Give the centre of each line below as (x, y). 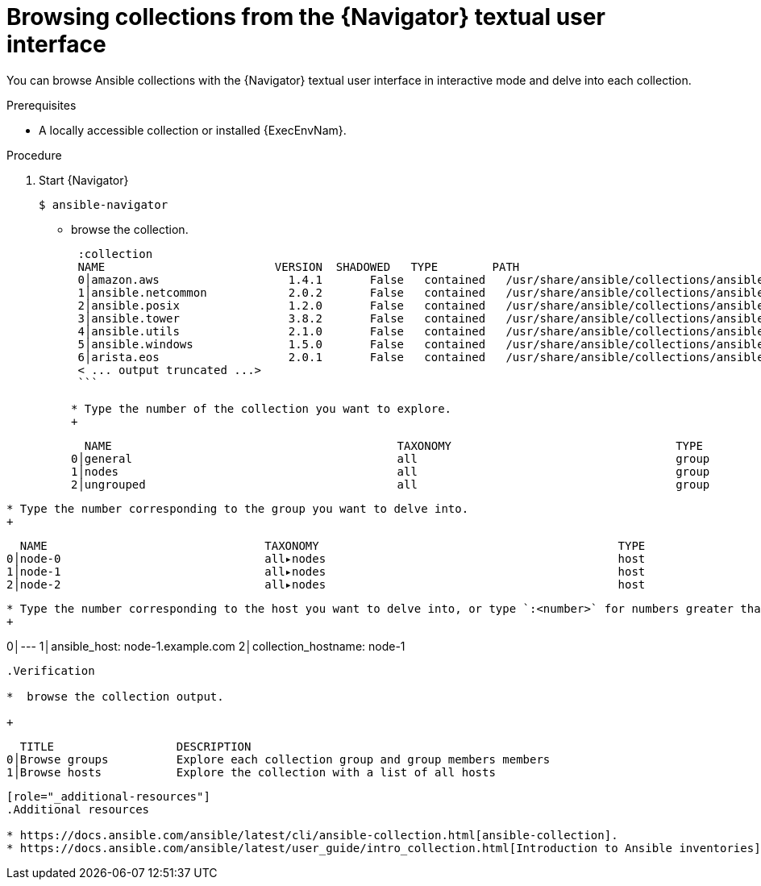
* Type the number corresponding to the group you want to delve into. (238, 508)
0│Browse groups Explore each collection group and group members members (279, 759)
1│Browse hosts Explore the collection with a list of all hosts (251, 772)
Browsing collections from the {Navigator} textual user (306, 17)
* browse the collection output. (115, 696)
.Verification (51, 670)
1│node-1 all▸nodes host (326, 571)
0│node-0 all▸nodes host (326, 558)
